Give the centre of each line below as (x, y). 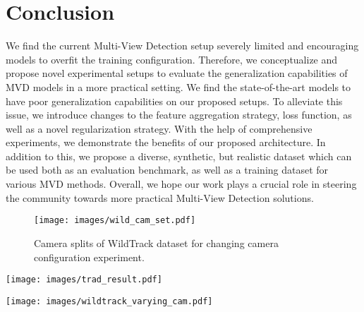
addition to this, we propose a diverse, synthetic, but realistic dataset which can (179, 156)
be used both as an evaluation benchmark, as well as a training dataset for (167, 170)
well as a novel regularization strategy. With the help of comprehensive (159, 128)
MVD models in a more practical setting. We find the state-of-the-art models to (178, 86)
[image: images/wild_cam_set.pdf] (115, 221)
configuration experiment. (89, 257)
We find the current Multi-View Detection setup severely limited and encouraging (182, 46)
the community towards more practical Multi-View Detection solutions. (160, 197)
